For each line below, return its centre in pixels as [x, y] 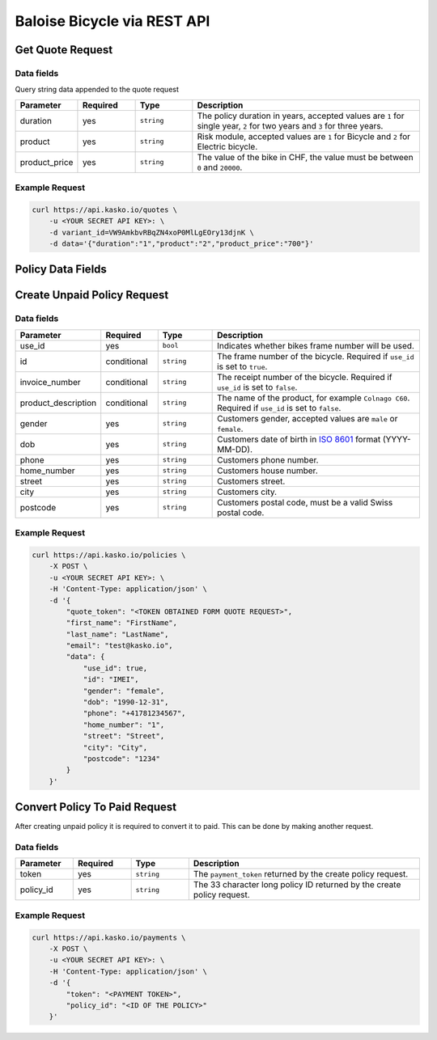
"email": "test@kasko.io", [119, 646]
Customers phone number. [268, 459]
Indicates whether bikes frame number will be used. [316, 345]
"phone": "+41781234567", [134, 713]
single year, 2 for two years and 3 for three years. [290, 125]
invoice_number [50, 382]
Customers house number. [268, 471]
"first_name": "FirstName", [122, 623]
